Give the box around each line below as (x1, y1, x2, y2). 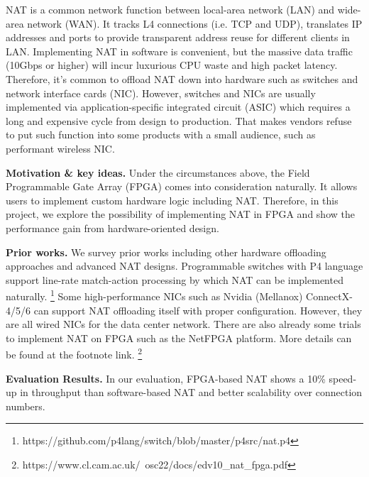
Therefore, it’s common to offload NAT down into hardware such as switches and (6, 71, 358, 86)
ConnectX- (306, 288, 353, 303)
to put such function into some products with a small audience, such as (6, 127, 316, 142)
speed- (329, 371, 357, 385)
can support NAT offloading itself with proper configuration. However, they (33, 302, 363, 317)
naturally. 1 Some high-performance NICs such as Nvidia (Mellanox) (6, 287, 303, 303)
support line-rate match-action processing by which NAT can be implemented (6, 272, 343, 287)
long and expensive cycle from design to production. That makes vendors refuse (6, 113, 352, 128)
